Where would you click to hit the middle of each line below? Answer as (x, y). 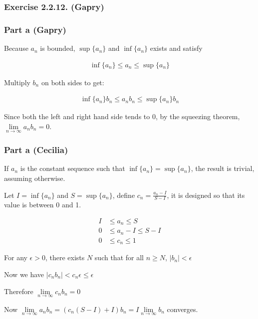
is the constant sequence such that (73, 168)
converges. (182, 309)
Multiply (17, 82)
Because (16, 48)
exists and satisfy (176, 48)
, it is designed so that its (206, 195)
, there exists (65, 257)
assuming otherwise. (35, 178)
